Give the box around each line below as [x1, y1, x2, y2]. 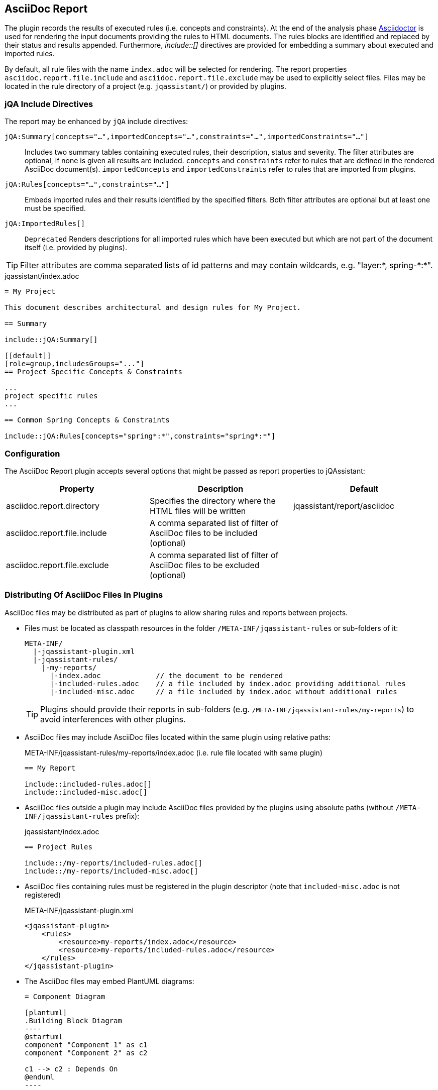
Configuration [5, 448, 60, 459]
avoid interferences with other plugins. [40, 714, 186, 724]
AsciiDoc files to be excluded [149, 560, 260, 570]
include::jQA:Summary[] [5, 336, 98, 344]
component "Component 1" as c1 [25, 1040, 148, 1049]
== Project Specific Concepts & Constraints [5, 368, 183, 376]
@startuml [25, 1032, 63, 1041]
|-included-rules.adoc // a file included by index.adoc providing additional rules [50, 679, 406, 688]
